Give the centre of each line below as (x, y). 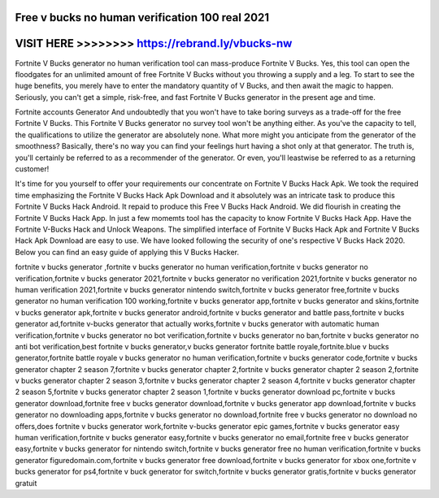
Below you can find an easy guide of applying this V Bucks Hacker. (127, 252)
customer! (32, 169)
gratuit (26, 483)
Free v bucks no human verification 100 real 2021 (142, 17)
